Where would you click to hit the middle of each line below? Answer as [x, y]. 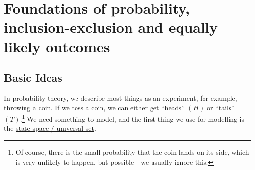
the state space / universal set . [50, 128]
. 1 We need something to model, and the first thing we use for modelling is [132, 118]
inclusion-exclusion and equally [111, 27]
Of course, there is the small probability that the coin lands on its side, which [132, 152]
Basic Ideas [33, 77]
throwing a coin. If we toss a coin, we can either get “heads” [94, 107]
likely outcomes [57, 46]
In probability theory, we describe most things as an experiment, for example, [121, 97]
